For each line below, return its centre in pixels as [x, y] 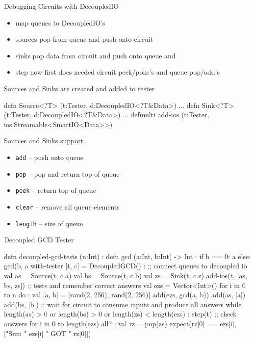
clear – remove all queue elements [67, 206]
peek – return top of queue [56, 190]
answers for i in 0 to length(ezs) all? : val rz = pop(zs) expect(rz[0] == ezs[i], [120, 323]
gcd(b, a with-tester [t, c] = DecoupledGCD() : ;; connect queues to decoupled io [126, 266]
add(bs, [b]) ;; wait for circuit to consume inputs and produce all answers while [123, 304]
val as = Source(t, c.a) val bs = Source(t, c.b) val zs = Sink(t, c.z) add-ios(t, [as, [126, 275]
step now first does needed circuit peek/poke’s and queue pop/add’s [117, 72]
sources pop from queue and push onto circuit [84, 39]
